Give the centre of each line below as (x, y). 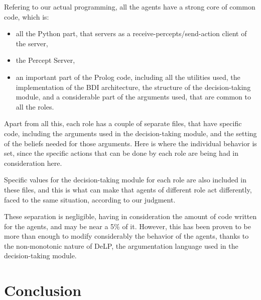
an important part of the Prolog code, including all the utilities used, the (128, 77)
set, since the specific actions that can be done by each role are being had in (121, 153)
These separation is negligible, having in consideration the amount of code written (130, 216)
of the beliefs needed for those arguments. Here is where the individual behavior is (130, 143)
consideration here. (33, 163)
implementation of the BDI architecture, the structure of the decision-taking (133, 87)
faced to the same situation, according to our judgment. (90, 199)
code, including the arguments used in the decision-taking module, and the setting (130, 133)
